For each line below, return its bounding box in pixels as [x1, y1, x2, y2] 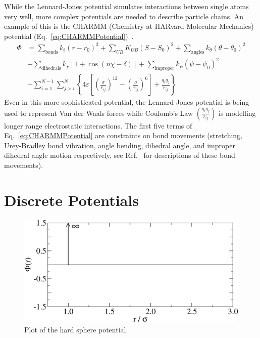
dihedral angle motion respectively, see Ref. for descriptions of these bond [4, 150, 235, 160]
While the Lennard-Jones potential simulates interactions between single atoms [4, 1, 249, 11]
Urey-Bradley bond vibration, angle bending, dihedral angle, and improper [4, 140, 235, 150]
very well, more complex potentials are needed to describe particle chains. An [4, 11, 244, 21]
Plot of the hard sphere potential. [24, 324, 128, 335]
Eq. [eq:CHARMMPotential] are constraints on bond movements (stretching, [4, 130, 242, 141]
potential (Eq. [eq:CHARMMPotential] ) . [4, 30, 134, 41]
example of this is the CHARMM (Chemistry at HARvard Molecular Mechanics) [4, 21, 254, 31]
